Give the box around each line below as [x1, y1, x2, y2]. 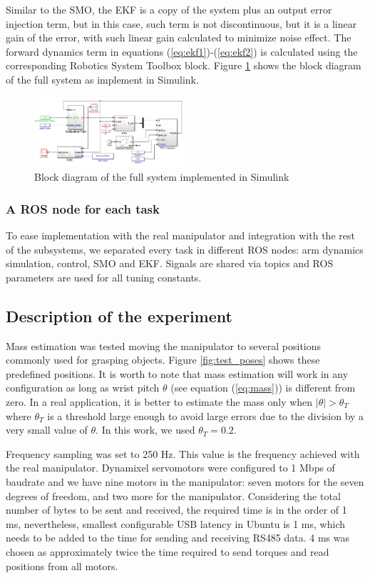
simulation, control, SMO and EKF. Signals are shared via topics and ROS [6, 256, 334, 271]
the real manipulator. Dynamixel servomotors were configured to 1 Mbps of [6, 460, 335, 475]
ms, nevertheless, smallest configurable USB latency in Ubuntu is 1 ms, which [6, 516, 345, 531]
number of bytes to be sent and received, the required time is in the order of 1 [6, 502, 347, 517]
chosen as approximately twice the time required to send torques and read [6, 544, 329, 559]
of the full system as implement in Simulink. [6, 71, 199, 86]
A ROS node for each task [6, 199, 160, 217]
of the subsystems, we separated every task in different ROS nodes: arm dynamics [6, 241, 364, 256]
